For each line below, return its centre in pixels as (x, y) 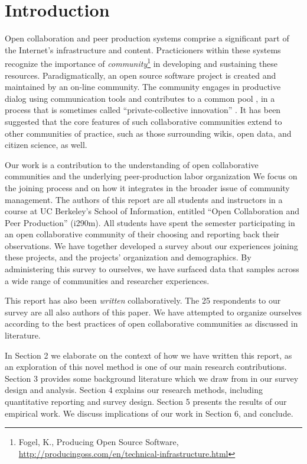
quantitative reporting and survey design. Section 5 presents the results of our (146, 401)
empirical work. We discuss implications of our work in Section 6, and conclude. (149, 413)
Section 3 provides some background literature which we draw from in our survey (152, 378)
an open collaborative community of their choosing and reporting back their (142, 234)
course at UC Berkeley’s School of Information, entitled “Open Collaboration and (152, 211)
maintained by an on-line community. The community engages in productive (143, 87)
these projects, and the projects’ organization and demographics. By (128, 257)
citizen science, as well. (46, 145)
